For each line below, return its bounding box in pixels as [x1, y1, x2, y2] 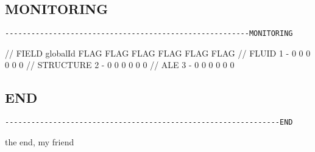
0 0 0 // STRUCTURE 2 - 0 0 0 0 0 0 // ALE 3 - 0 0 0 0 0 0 [5, 58, 235, 71]
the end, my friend [5, 135, 74, 148]
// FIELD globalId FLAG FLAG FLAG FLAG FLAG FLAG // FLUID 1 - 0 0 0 [5, 46, 311, 59]
